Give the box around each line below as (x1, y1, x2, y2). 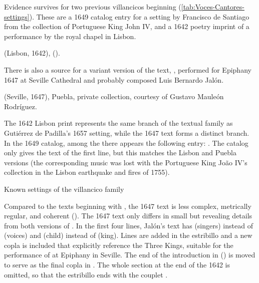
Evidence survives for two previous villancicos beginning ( (4, 2, 181, 12)
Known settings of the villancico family (4, 183, 124, 194)
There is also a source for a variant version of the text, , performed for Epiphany (4, 64, 251, 75)
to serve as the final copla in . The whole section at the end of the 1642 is (4, 259, 230, 270)
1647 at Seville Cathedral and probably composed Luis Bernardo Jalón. (4, 74, 224, 85)
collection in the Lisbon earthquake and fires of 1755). (4, 167, 170, 177)
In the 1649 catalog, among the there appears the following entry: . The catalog (4, 137, 248, 148)
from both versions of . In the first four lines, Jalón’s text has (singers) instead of (4, 220, 253, 230)
